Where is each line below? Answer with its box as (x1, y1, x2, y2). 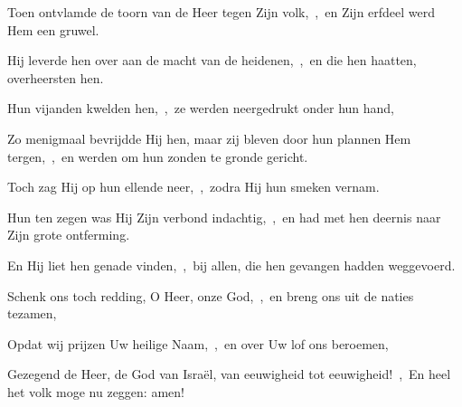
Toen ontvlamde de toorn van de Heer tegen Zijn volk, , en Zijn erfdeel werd (7, 3, 436, 21)
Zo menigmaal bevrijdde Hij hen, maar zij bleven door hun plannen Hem (7, 128, 411, 147)
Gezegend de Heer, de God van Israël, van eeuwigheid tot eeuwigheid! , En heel (7, 364, 451, 383)
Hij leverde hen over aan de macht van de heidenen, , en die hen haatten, (7, 51, 417, 70)
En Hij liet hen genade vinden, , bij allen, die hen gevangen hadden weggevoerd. (7, 255, 456, 274)
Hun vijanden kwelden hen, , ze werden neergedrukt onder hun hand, (7, 99, 394, 118)
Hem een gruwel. (7, 20, 99, 39)
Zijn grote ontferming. (7, 225, 130, 244)
